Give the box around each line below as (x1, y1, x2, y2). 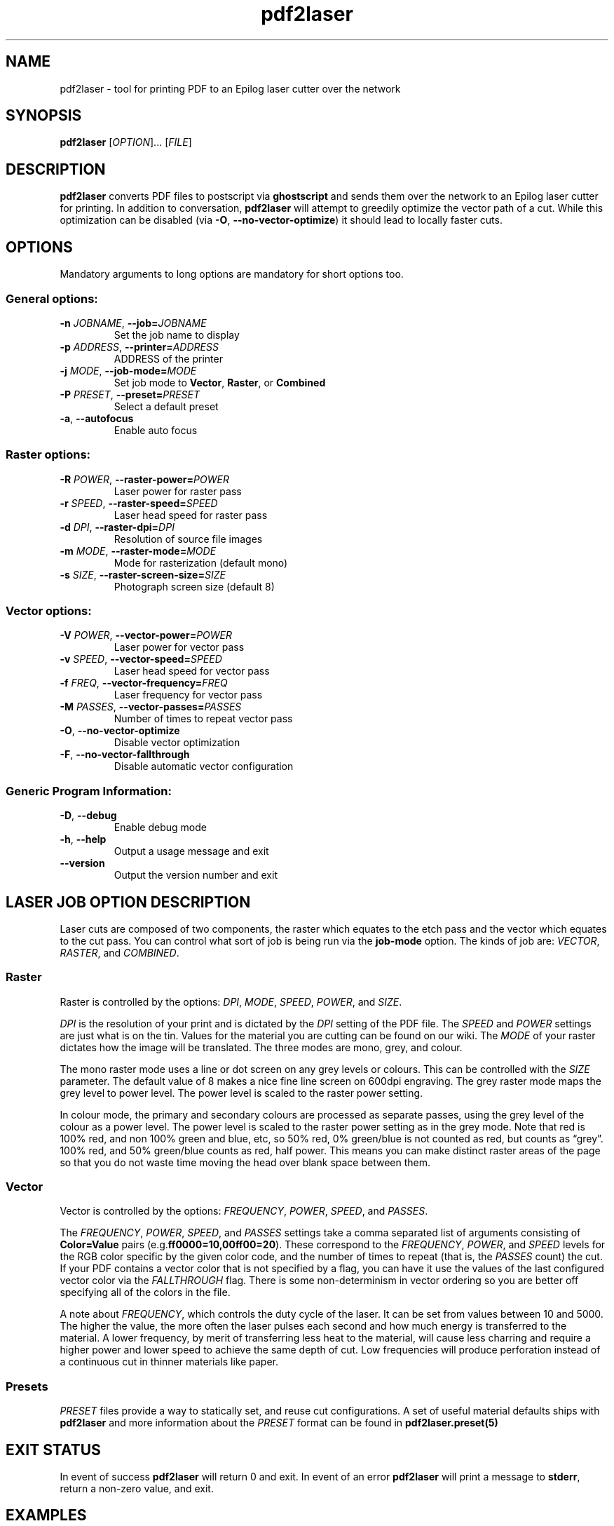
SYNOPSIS (6, 107, 82, 125)
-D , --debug (60, 809, 117, 822)
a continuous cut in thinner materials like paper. (60, 1356, 279, 1368)
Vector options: (6, 604, 92, 618)
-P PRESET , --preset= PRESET (60, 388, 200, 400)
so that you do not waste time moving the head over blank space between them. (60, 1156, 431, 1168)
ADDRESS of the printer (114, 352, 223, 365)
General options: (6, 291, 98, 306)
